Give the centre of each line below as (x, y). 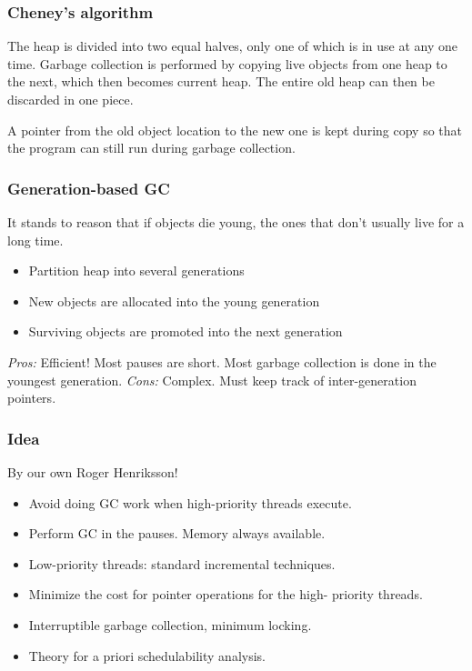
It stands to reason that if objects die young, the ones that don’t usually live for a (236, 222)
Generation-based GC (89, 188)
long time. (35, 240)
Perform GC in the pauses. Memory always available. (177, 533)
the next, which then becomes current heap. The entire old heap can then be (221, 81)
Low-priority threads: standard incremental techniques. (182, 563)
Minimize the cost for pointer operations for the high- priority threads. (226, 594)
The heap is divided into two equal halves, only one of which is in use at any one (232, 46)
